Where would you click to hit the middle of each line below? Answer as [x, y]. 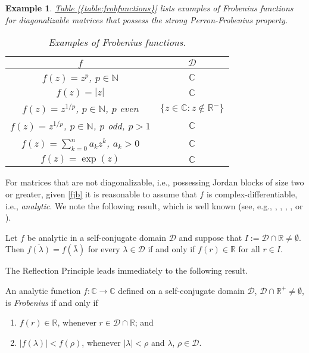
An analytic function [43, 290]
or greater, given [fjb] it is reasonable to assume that [101, 193]
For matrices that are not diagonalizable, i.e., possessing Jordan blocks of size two [155, 182]
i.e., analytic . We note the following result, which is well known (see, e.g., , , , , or [154, 205]
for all [249, 249]
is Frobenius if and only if [52, 302]
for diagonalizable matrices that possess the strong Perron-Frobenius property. [147, 19]
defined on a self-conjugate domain [181, 290]
